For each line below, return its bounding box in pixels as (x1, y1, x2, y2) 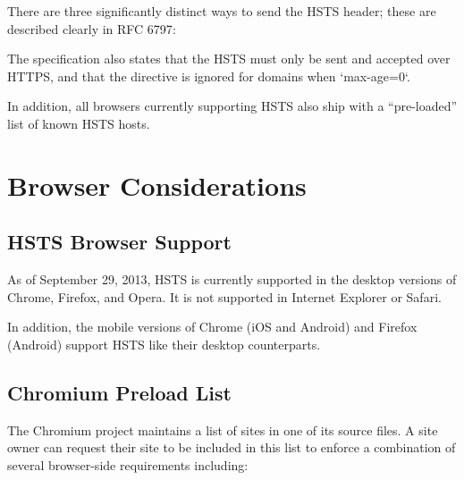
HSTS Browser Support (7, 228, 232, 256)
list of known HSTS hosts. (7, 114, 150, 132)
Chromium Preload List (7, 378, 232, 406)
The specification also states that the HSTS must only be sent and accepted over (7, 49, 451, 68)
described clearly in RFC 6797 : (7, 19, 176, 38)
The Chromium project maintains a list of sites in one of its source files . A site (7, 420, 438, 439)
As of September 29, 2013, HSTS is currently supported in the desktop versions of (7, 270, 457, 289)
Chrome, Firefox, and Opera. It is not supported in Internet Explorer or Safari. (7, 287, 442, 306)
